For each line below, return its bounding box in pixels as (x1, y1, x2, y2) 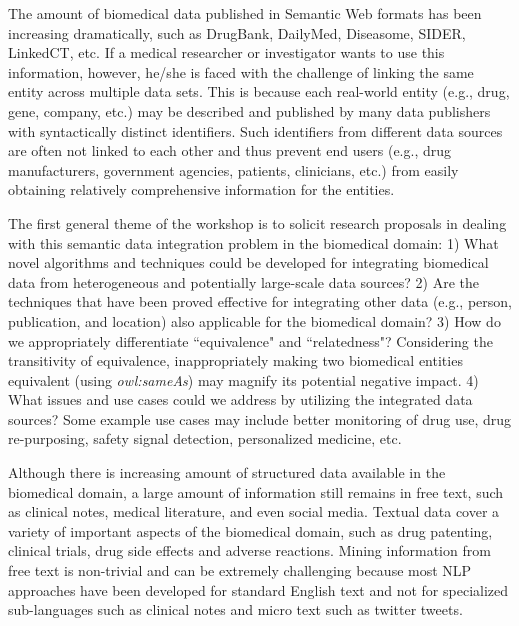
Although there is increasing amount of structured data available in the (8, 462, 446, 483)
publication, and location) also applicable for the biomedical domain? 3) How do (8, 310, 501, 331)
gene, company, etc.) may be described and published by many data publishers (8, 100, 491, 121)
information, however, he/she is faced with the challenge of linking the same (8, 61, 474, 82)
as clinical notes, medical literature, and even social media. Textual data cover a (8, 501, 500, 522)
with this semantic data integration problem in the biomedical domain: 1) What (8, 232, 499, 253)
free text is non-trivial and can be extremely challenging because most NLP (8, 560, 472, 581)
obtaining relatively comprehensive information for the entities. (8, 179, 395, 200)
